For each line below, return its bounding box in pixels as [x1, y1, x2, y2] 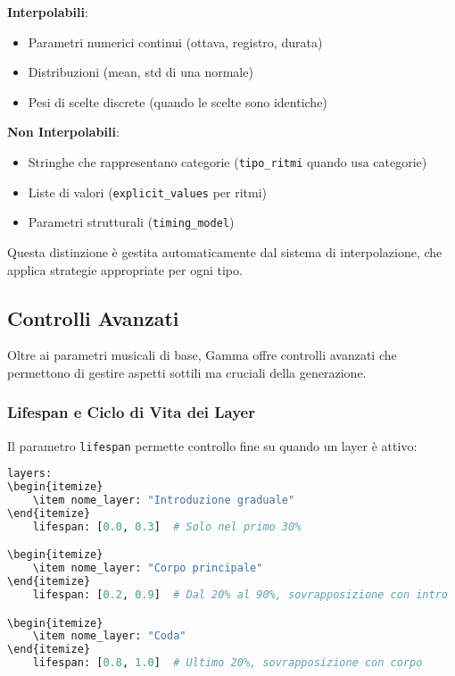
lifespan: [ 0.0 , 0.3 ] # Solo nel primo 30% [32, 520, 302, 533]
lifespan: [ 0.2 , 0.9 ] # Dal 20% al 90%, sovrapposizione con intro [32, 588, 448, 602]
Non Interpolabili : [7, 122, 120, 141]
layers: [7, 467, 53, 480]
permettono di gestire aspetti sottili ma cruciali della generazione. [7, 363, 367, 381]
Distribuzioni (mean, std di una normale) [28, 63, 253, 81]
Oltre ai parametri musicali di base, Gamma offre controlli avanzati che [7, 346, 397, 364]
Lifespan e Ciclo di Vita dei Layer [7, 401, 255, 423]
